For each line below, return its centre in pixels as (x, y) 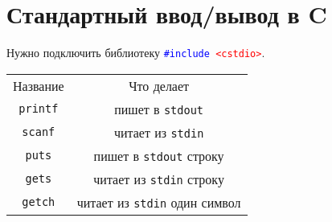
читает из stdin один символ (159, 202)
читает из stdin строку (159, 179)
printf (39, 109)
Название (39, 85)
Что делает (159, 85)
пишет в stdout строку (159, 155)
